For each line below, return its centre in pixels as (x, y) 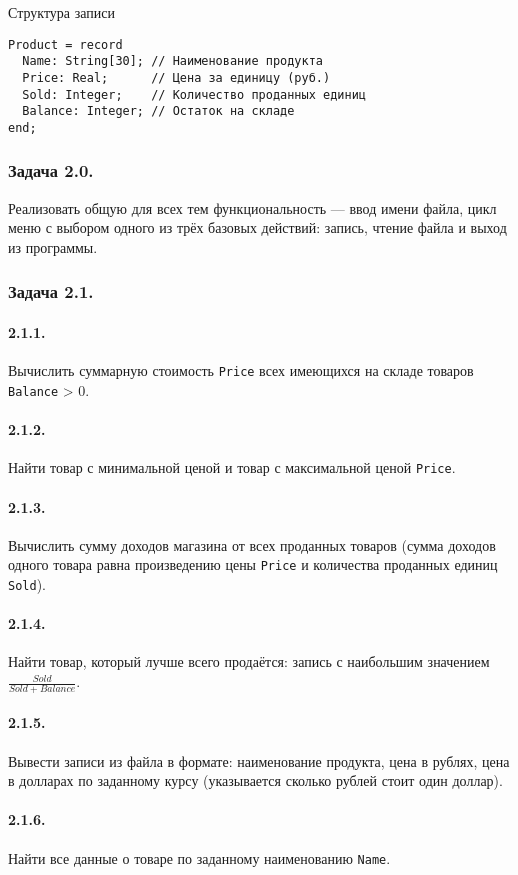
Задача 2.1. (51, 291)
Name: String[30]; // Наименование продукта (172, 61)
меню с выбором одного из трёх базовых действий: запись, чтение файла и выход (257, 227)
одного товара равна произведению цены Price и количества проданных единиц (253, 564)
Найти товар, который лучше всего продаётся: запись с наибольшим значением (249, 661)
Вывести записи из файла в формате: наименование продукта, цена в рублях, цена (259, 760)
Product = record (65, 44)
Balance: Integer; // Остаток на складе (158, 111)
